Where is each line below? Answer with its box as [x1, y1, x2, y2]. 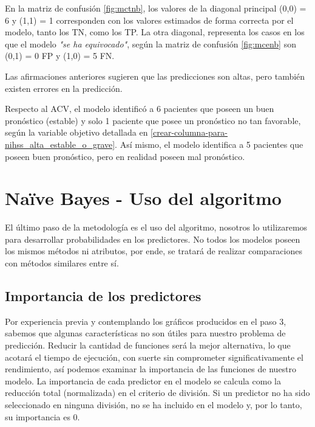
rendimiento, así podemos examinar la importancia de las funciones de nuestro [5, 363, 297, 375]
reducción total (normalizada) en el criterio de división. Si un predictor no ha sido [5, 386, 310, 399]
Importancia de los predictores [5, 286, 202, 305]
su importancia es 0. [5, 410, 80, 423]
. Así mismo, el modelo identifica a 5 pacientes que [115, 137, 303, 150]
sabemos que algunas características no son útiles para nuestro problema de [5, 327, 286, 339]
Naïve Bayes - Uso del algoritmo [5, 186, 282, 210]
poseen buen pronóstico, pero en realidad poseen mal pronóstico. [5, 150, 245, 162]
